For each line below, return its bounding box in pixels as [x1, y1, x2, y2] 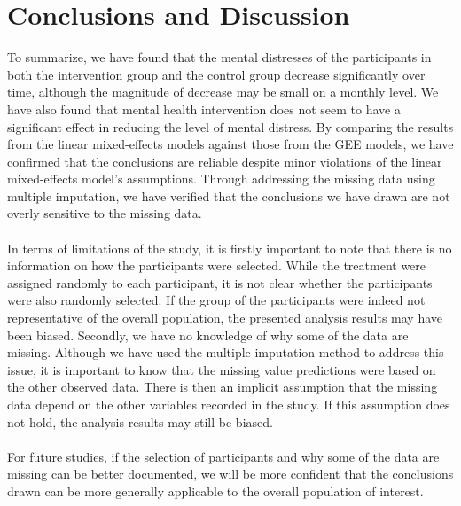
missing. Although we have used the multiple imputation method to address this [7, 343, 444, 362]
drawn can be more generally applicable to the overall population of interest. [7, 481, 424, 500]
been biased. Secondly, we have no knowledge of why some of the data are [7, 325, 409, 344]
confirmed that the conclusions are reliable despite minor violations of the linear [7, 152, 442, 170]
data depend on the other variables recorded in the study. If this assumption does [7, 395, 450, 413]
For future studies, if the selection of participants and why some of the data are [7, 447, 440, 465]
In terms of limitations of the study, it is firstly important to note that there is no [7, 238, 452, 257]
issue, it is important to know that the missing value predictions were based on [7, 360, 436, 378]
